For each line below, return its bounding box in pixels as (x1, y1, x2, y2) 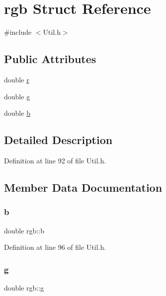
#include (4, 27, 32, 37)
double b (4, 108, 30, 118)
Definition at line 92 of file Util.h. (4, 155, 106, 165)
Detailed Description (4, 132, 113, 148)
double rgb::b (4, 225, 44, 235)
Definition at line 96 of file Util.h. (4, 242, 106, 252)
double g (4, 91, 30, 101)
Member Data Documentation (4, 179, 163, 195)
